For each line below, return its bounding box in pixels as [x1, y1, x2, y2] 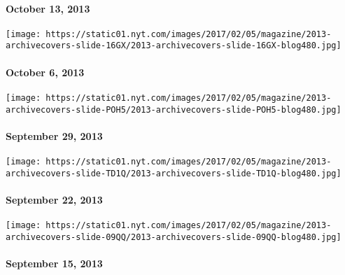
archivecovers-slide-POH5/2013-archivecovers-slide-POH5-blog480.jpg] [6, 104, 342, 115]
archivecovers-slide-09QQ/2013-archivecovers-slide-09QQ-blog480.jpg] [6, 232, 342, 242]
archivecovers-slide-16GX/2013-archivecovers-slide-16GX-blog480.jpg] [6, 41, 342, 51]
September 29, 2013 [6, 128, 103, 143]
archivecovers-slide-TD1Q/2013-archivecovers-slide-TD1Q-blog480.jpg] [6, 168, 342, 178]
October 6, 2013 [6, 64, 85, 79]
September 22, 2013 [6, 192, 103, 206]
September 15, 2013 [6, 256, 103, 271]
